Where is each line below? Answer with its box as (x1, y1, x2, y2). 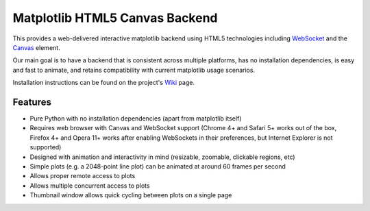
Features (12, 96, 51, 108)
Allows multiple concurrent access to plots (29, 182, 150, 190)
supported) (29, 143, 62, 151)
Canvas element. (12, 43, 61, 51)
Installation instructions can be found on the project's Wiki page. (12, 79, 195, 87)
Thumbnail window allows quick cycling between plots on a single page (29, 191, 232, 199)
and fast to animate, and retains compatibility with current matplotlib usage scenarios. (12, 66, 256, 74)
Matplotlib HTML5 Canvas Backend (12, 10, 218, 25)
